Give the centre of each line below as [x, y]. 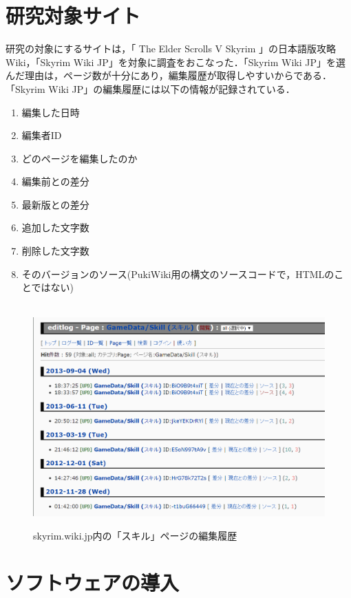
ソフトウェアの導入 [93, 583]
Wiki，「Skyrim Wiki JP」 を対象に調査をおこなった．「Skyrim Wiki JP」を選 [176, 62]
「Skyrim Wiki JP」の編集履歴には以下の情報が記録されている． [150, 88]
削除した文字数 [55, 251]
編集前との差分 [55, 181]
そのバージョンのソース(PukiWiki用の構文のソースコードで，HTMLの [178, 274]
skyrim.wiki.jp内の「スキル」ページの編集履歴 [135, 535]
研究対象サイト [73, 15]
